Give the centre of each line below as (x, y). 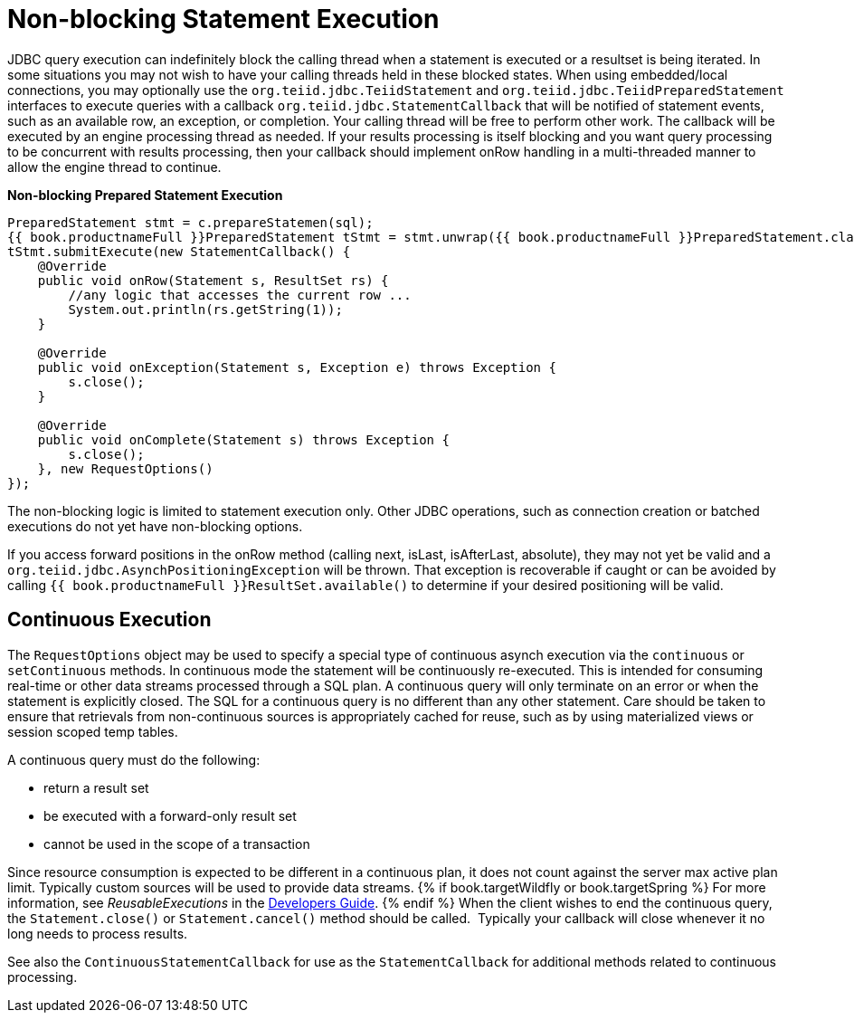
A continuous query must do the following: (134, 759)
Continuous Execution (109, 620)
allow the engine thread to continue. (114, 167)
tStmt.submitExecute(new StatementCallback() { (179, 251)
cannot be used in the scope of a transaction (177, 844)
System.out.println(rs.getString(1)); (205, 309)
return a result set (96, 787)
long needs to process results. (98, 933)
